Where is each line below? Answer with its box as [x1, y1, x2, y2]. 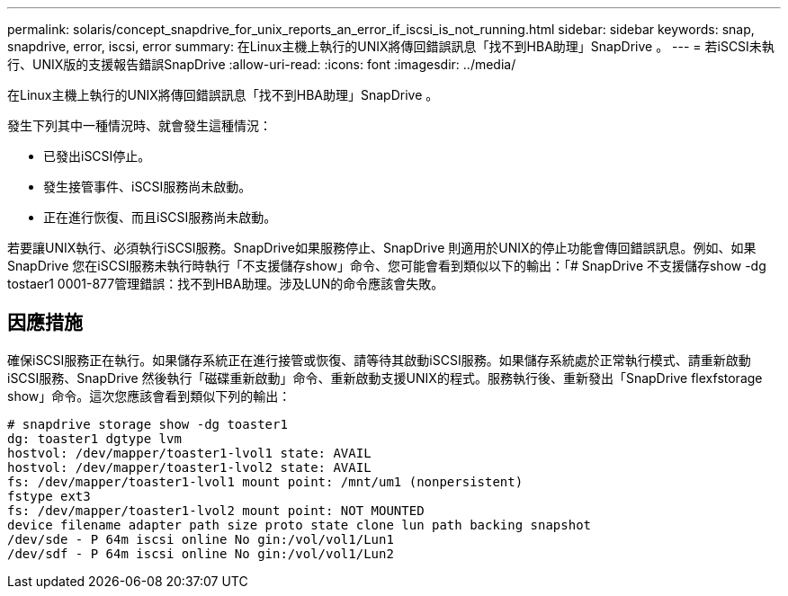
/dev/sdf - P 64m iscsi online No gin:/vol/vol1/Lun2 [7, 546, 394, 561]
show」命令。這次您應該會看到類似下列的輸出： [7, 387, 291, 404]
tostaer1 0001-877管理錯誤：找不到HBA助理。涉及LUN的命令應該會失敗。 [7, 276, 444, 291]
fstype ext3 [7, 488, 91, 503]
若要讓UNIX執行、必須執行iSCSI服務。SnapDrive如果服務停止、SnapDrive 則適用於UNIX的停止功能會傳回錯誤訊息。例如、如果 [7, 240, 757, 255]
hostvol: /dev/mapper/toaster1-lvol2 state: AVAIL [7, 459, 372, 475]
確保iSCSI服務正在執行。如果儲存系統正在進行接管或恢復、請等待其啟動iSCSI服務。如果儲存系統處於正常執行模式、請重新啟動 [7, 351, 751, 368]
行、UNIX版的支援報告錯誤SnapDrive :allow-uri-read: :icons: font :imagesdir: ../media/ [7, 57, 516, 72]
